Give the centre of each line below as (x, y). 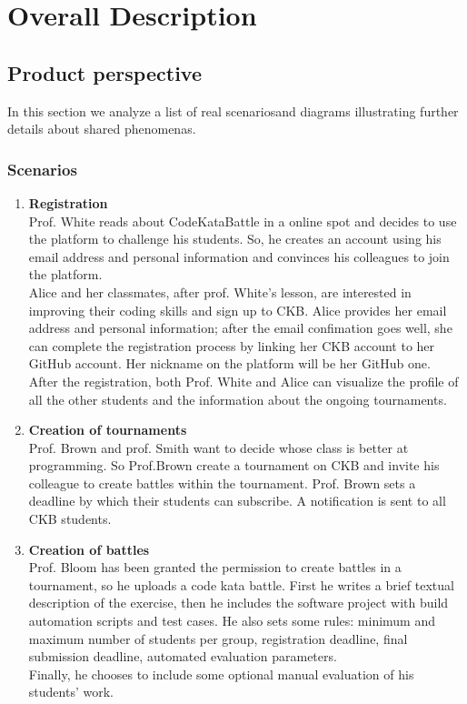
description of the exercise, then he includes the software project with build (238, 603)
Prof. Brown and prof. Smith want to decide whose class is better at (219, 447)
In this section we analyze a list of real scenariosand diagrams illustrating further (233, 111)
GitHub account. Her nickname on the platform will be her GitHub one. (229, 363)
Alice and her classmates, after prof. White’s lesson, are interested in (220, 292)
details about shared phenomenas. (102, 129)
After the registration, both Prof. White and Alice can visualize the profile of (243, 381)
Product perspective (104, 72)
